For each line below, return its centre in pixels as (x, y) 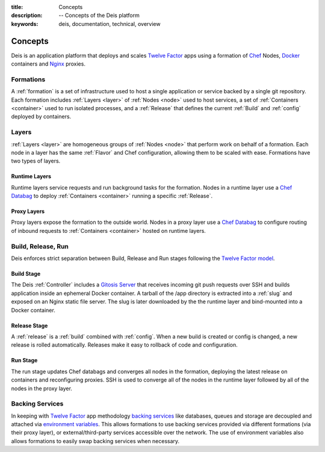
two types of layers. (36, 161)
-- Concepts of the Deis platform (99, 16)
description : (27, 16)
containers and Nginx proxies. (48, 64)
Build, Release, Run (40, 246)
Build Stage (26, 274)
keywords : (25, 23)
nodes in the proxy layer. (42, 388)
